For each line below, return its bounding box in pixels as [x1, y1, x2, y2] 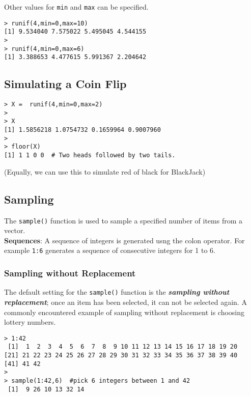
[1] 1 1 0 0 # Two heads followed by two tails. [4, 152, 176, 159]
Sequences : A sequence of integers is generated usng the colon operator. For [4, 235, 245, 245]
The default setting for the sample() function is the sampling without [4, 287, 230, 297]
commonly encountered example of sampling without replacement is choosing [4, 306, 245, 317]
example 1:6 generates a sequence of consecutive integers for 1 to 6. [4, 245, 215, 256]
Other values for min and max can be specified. [4, 2, 149, 12]
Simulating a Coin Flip [4, 76, 127, 92]
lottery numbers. [4, 317, 56, 327]
